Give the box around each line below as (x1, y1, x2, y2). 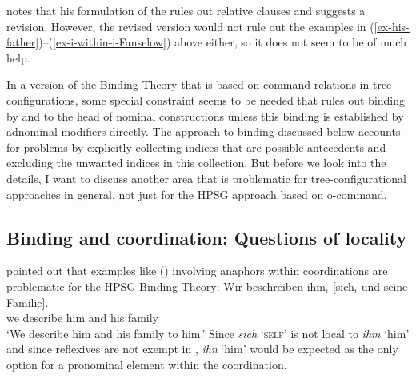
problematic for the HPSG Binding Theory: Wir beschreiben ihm (6, 277, 326, 294)
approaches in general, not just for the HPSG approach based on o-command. (6, 185, 387, 202)
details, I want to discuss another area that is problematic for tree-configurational (6, 169, 406, 186)
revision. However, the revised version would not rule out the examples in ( (6, 18, 374, 34)
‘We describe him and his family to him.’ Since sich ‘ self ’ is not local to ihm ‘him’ (6, 324, 410, 341)
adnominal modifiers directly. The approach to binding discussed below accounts (6, 123, 401, 140)
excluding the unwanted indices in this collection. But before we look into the (6, 154, 386, 171)
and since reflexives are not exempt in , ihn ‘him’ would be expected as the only (6, 340, 398, 357)
